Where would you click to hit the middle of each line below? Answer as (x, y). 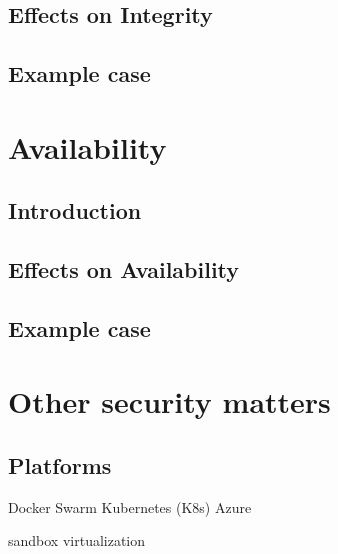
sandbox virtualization (77, 540)
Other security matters (169, 401)
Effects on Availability (124, 269)
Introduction (75, 210)
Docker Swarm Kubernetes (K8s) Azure (130, 506)
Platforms (60, 465)
